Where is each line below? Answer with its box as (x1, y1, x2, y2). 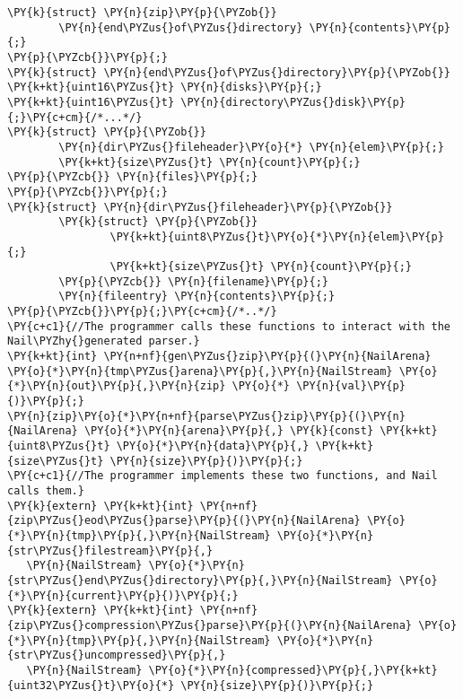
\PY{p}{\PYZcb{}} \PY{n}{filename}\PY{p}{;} (58, 275, 328, 288)
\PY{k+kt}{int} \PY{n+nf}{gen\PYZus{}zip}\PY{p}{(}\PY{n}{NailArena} (7, 350, 432, 363)
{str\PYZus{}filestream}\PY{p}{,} (7, 544, 214, 557)
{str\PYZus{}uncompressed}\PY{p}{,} (7, 649, 226, 662)
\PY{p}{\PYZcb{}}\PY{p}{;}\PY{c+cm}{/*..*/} (7, 305, 277, 319)
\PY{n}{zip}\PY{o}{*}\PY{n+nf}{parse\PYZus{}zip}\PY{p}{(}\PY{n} (7, 409, 406, 423)
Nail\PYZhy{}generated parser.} (7, 335, 200, 348)
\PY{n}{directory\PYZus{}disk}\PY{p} (180, 95, 406, 109)
